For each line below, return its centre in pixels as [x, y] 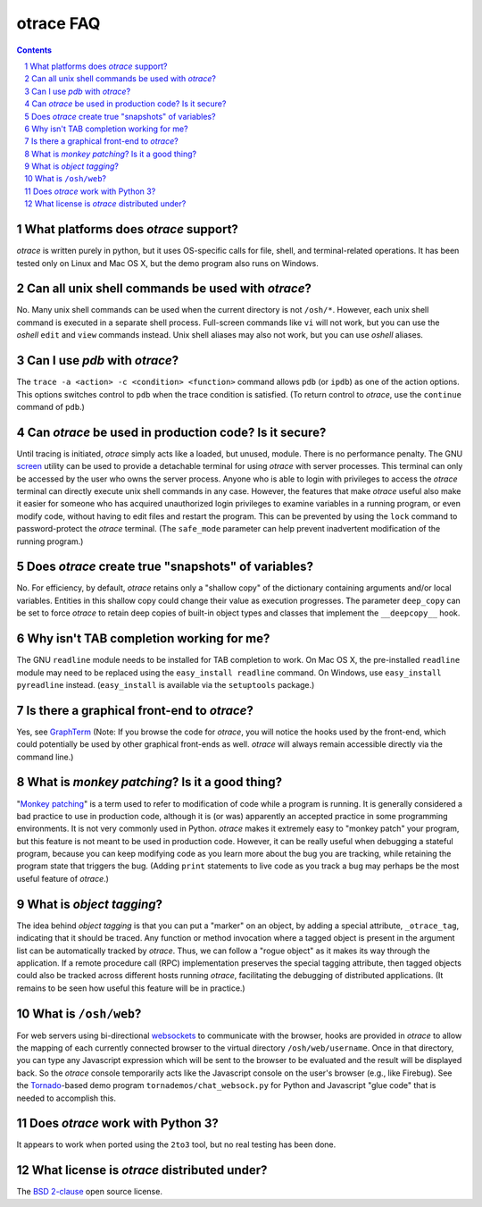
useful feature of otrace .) [62, 878]
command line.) [45, 757]
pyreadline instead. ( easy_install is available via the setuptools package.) [166, 684]
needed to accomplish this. [66, 1098]
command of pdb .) [50, 407]
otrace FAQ [58, 23]
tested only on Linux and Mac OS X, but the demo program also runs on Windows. [167, 263]
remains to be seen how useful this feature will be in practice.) [131, 988]
